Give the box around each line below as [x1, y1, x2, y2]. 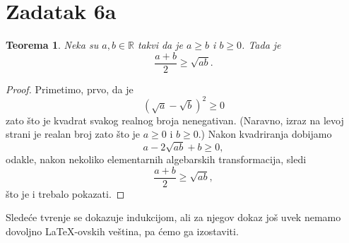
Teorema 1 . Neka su [6, 37, 99, 52]
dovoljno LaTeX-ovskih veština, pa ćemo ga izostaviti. [6, 224, 239, 239]
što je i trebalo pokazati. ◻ [6, 186, 125, 201]
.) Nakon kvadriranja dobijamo [198, 126, 332, 141]
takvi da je [137, 37, 183, 52]
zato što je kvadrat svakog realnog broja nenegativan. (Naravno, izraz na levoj [6, 112, 344, 127]
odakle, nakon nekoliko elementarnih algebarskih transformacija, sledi [6, 152, 307, 167]
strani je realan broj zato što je [6, 126, 141, 141]
